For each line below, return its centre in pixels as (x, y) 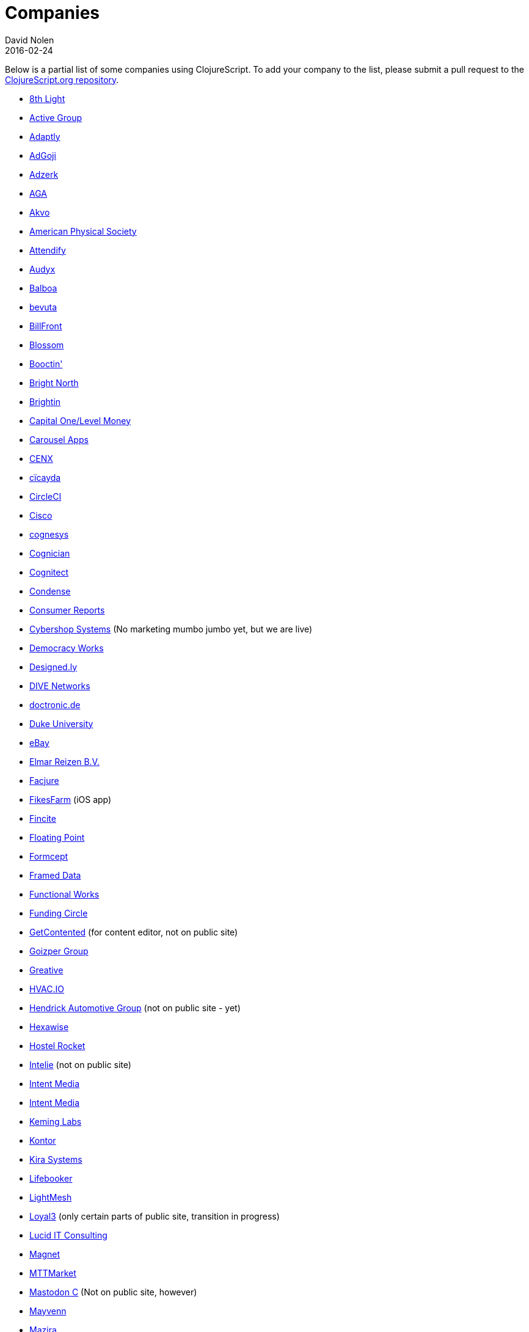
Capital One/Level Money (80, 420)
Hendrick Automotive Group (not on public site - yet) (135, 1008)
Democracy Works (67, 648)
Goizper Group (59, 951)
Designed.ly (53, 667)
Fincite (43, 818)
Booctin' (46, 364)
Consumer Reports (67, 610)
